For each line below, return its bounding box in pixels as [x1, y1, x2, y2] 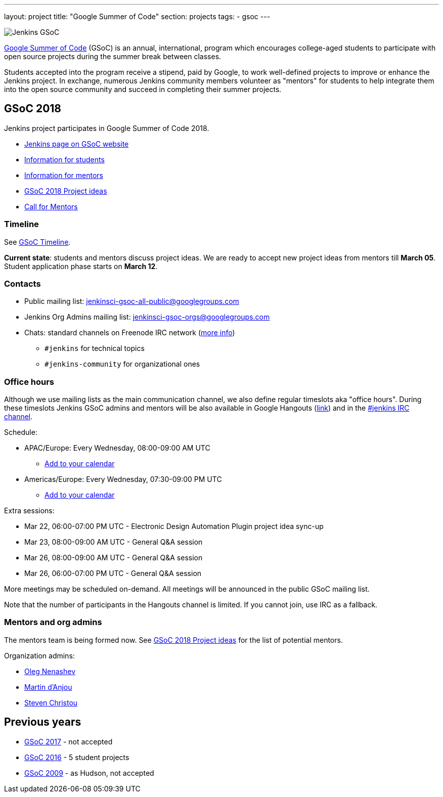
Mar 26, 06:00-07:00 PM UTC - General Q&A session [24, 569, 202, 578]
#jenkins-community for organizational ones [45, 360, 200, 369]
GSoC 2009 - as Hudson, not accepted [24, 768, 154, 777]
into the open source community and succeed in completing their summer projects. [4, 85, 282, 94]
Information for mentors [24, 170, 103, 180]
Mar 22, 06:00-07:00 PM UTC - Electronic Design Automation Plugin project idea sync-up [24, 522, 324, 531]
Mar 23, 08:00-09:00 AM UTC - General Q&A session [24, 538, 203, 547]
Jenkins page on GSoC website [24, 139, 129, 148]
